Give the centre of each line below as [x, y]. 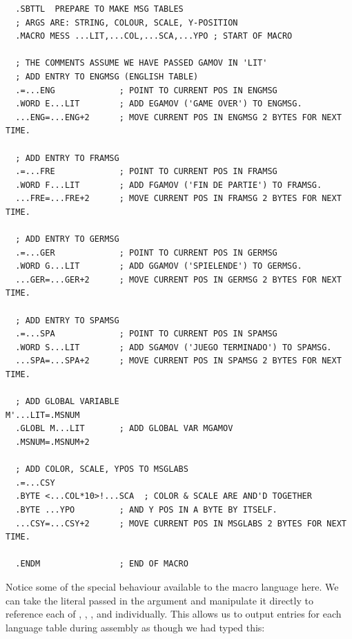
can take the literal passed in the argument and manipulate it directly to [159, 600]
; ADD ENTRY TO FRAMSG [67, 158]
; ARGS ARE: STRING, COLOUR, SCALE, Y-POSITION [127, 22]
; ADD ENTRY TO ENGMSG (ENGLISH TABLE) [107, 76]
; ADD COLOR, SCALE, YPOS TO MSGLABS [102, 469]
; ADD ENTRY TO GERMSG [67, 239]
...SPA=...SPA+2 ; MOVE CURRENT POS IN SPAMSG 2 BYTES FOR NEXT [178, 361]
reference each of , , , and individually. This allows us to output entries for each [174, 614]
